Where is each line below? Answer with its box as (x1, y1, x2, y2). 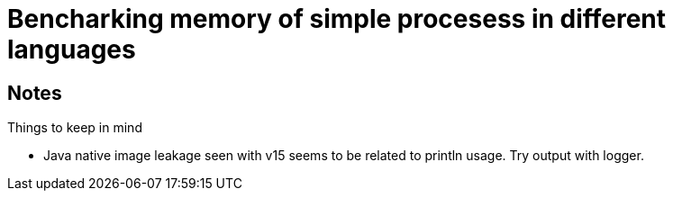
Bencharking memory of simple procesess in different (7, 4, 667, 34)
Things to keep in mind (7, 120, 142, 136)
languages (7, 34, 136, 65)
